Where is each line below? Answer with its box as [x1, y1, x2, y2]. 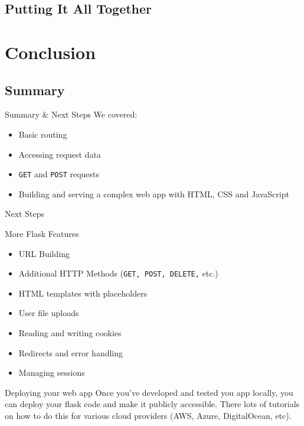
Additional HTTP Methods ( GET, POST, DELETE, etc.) [18, 267, 218, 279]
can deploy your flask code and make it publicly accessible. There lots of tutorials [5, 398, 300, 410]
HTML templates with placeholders [18, 287, 148, 299]
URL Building [18, 247, 70, 259]
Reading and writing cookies [18, 327, 122, 339]
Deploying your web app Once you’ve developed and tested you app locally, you [5, 386, 293, 398]
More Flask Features [5, 227, 79, 239]
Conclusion [5, 40, 96, 64]
